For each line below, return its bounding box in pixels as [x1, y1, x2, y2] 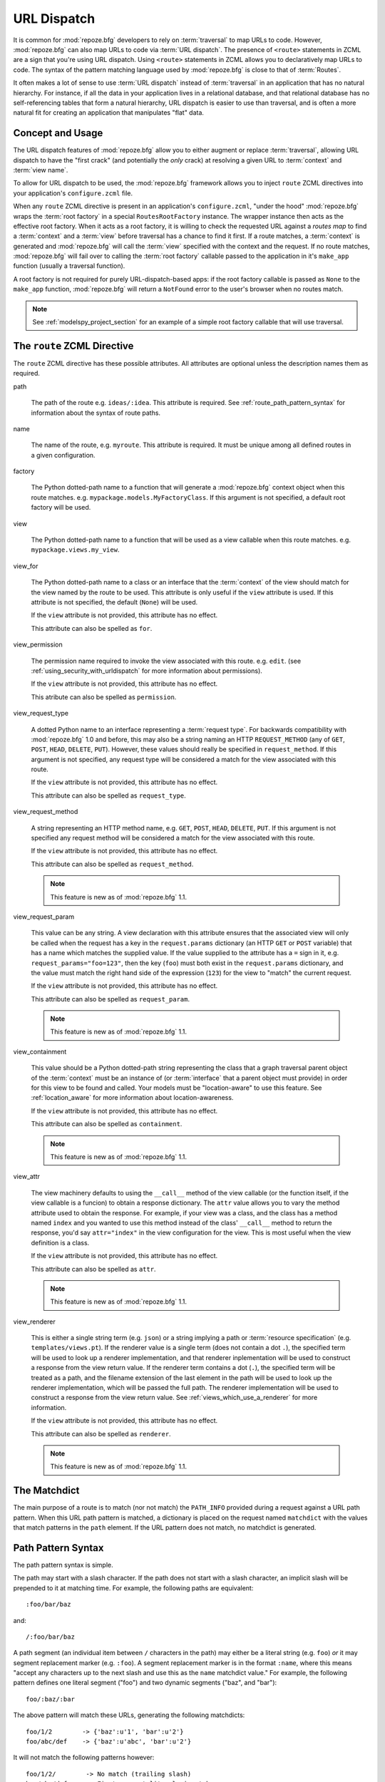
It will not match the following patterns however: [13, 1753, 155, 1762]
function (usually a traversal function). [13, 262, 125, 270]
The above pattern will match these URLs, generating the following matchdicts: [13, 1711, 245, 1719]
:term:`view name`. [13, 165, 68, 174]
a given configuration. [31, 450, 96, 459]
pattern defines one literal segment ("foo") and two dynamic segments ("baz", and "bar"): [13, 1679, 277, 1687]
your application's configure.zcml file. [13, 189, 133, 197]
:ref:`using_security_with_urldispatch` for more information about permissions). [31, 666, 263, 675]
